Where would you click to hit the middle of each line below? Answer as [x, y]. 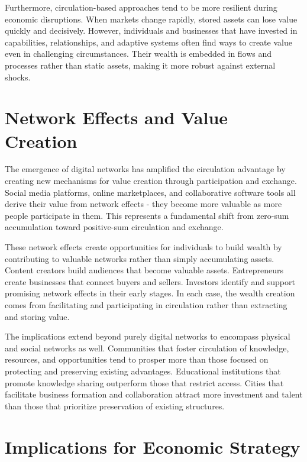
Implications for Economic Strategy [153, 446]
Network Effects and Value [117, 117]
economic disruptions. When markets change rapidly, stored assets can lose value [151, 19]
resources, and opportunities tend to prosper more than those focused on [137, 359]
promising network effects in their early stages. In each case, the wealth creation [150, 293]
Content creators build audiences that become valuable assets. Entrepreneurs [144, 270]
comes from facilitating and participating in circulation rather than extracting [146, 305]
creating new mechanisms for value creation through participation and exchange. [151, 181]
